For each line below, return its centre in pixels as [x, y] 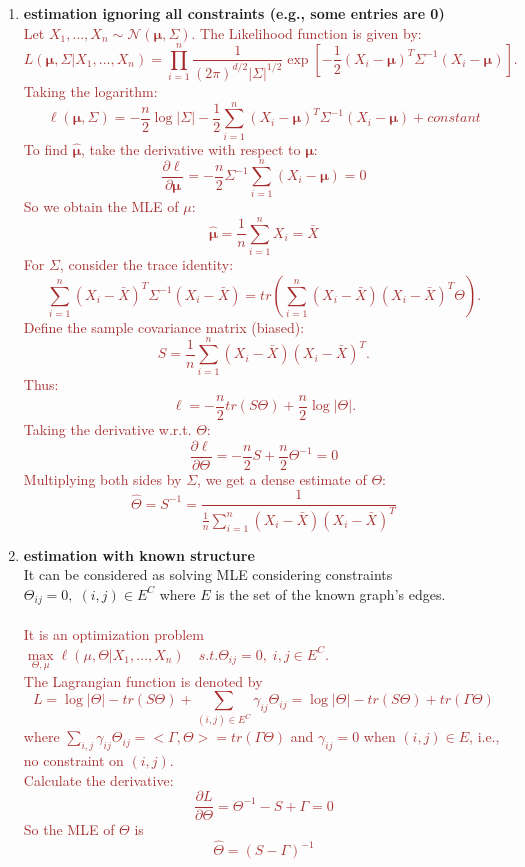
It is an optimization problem [113, 633]
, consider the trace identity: [146, 264]
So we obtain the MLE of [101, 206]
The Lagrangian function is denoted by [143, 680]
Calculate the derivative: [98, 779]
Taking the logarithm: [90, 90]
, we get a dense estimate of [282, 478]
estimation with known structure [139, 554]
